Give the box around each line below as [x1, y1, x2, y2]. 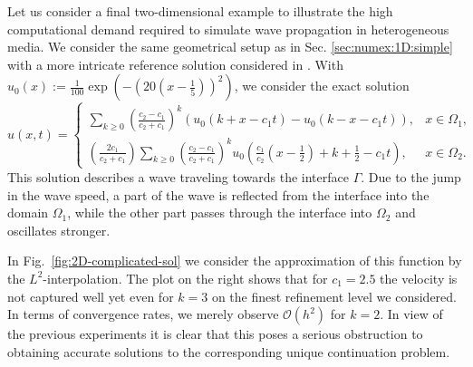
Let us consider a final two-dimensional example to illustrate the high [7, 2, 393, 20]
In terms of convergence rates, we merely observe [7, 304, 279, 324]
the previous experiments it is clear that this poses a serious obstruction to [7, 324, 423, 343]
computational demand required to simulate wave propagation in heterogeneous [7, 19, 449, 38]
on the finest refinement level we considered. [211, 286, 457, 305]
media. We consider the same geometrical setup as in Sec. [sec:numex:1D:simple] [7, 37, 453, 56]
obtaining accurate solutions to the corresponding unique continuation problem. [7, 342, 450, 361]
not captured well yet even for [7, 286, 174, 305]
